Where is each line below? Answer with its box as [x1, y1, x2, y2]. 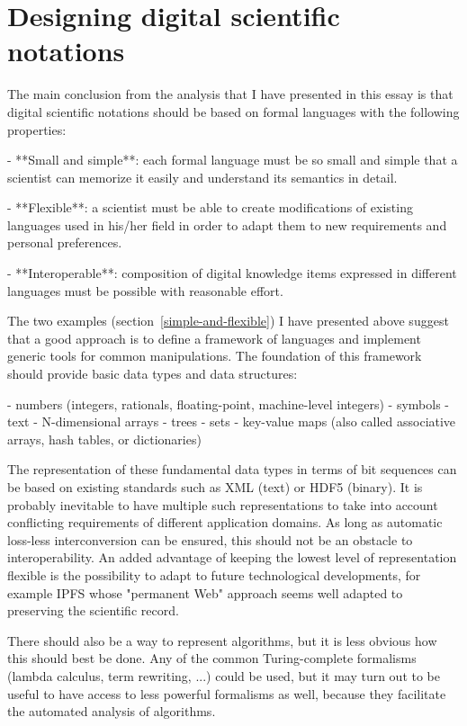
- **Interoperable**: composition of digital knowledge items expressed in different [7, 264, 457, 282]
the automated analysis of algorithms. [7, 702, 216, 721]
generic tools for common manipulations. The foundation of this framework [7, 346, 422, 365]
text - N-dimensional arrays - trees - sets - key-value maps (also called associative [7, 412, 456, 431]
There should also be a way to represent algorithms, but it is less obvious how [7, 631, 437, 650]
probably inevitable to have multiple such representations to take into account [7, 495, 438, 514]
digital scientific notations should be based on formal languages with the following [7, 102, 460, 121]
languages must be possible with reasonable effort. [7, 281, 283, 300]
